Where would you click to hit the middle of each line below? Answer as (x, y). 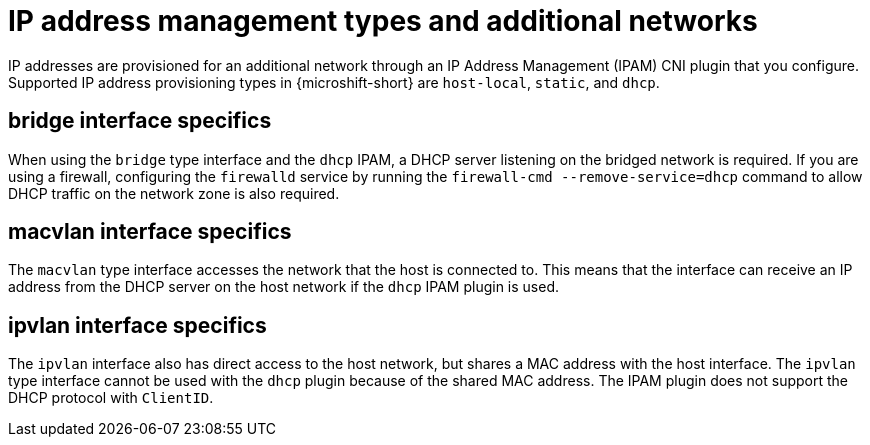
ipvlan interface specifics (137, 325)
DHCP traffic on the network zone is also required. (174, 193)
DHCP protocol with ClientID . (111, 398)
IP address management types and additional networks (383, 21)
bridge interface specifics (140, 121)
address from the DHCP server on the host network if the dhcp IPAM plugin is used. (284, 287)
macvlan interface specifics (150, 232)
